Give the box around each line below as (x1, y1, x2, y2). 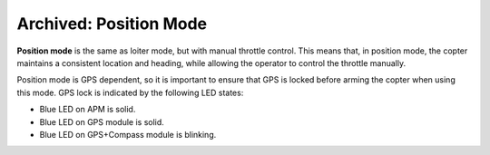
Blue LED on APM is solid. (39, 104, 136, 115)
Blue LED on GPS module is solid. (39, 116, 165, 127)
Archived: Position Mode (16, 14, 208, 34)
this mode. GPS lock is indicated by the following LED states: (16, 87, 244, 98)
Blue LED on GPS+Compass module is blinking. (39, 129, 217, 140)
